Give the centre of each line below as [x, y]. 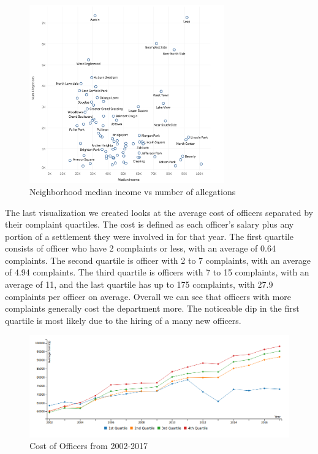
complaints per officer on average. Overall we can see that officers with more [148, 296]
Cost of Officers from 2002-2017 [89, 446]
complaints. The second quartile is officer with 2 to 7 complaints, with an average [158, 260]
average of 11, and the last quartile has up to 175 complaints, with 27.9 [139, 284]
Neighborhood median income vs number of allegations [133, 191]
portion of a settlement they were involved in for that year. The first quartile [149, 236]
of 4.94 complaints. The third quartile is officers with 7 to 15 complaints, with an [157, 272]
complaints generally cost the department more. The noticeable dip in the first [152, 308]
